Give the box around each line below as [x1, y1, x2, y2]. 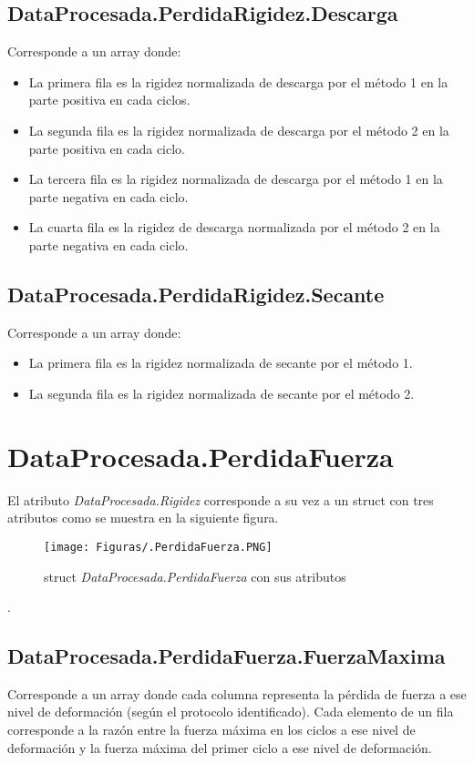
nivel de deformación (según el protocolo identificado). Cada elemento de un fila [7, 702, 454, 721]
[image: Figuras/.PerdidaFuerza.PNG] [44, 540, 273, 554]
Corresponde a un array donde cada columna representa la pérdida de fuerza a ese [7, 684, 467, 703]
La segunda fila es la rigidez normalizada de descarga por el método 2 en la [28, 120, 449, 139]
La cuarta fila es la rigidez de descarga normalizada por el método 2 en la [28, 218, 440, 237]
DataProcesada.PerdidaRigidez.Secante [7, 280, 385, 308]
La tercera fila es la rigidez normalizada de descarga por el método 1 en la [28, 169, 443, 188]
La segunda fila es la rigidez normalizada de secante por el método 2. [28, 383, 415, 402]
